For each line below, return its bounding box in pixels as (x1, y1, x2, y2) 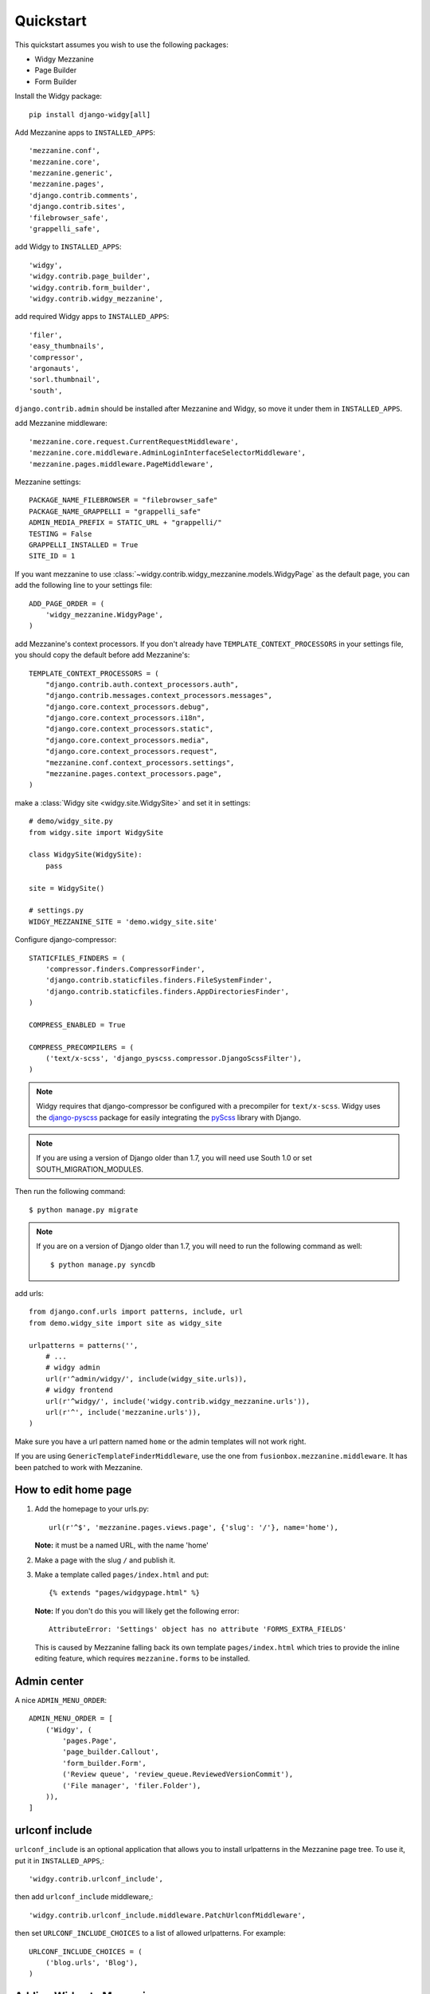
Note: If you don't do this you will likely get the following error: (34, 1606, 240, 1615)
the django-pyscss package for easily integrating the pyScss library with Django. (36, 1113, 302, 1122)
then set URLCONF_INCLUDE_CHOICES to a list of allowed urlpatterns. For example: (14, 1929, 286, 1938)
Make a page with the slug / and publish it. (34, 1555, 176, 1565)
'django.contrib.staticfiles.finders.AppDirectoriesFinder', (45, 987, 290, 996)
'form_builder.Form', (62, 1759, 147, 1767)
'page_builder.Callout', (62, 1748, 159, 1756)
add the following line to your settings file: (14, 581, 153, 590)
